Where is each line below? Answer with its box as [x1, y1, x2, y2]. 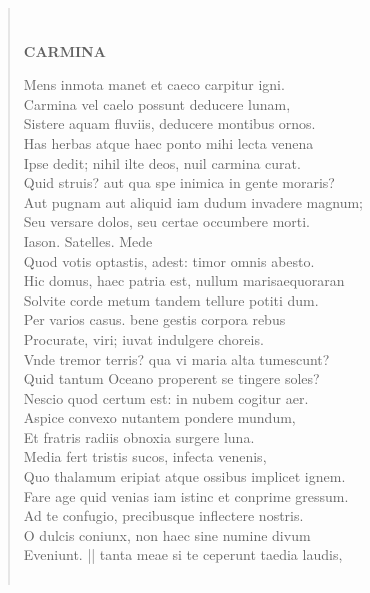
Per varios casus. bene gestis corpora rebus [23, 309, 286, 330]
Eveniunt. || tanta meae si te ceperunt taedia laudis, [23, 544, 343, 565]
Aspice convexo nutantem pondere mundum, [23, 407, 296, 428]
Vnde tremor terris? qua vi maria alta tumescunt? [23, 348, 330, 369]
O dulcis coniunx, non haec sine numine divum [23, 524, 311, 545]
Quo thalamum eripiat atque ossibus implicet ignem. [23, 466, 346, 487]
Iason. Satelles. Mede [23, 230, 153, 251]
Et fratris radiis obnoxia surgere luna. [23, 426, 255, 447]
